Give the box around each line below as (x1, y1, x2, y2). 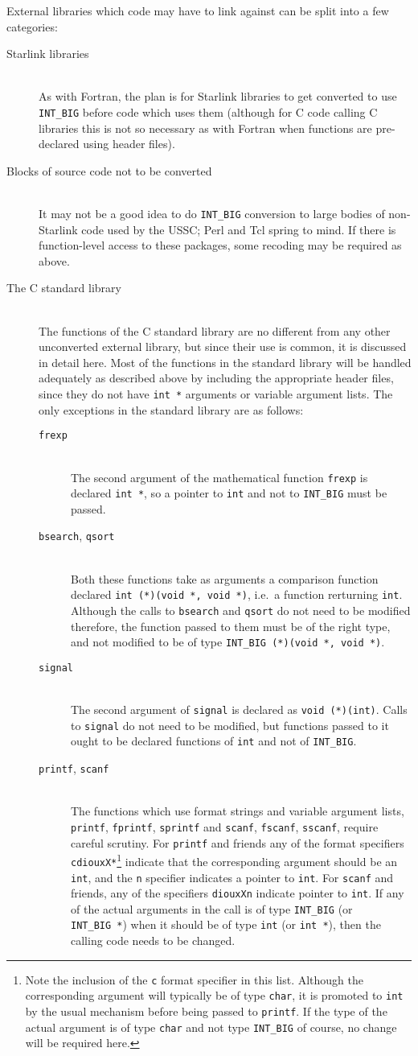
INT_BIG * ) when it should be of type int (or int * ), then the (71, 916, 381, 933)
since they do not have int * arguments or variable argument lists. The (39, 386, 393, 402)
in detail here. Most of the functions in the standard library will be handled (39, 353, 412, 370)
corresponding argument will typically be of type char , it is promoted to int (25, 987, 404, 1004)
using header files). (83, 135, 175, 152)
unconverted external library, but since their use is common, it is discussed (39, 338, 407, 355)
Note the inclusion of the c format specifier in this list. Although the (25, 971, 363, 988)
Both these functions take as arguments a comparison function (71, 570, 379, 587)
